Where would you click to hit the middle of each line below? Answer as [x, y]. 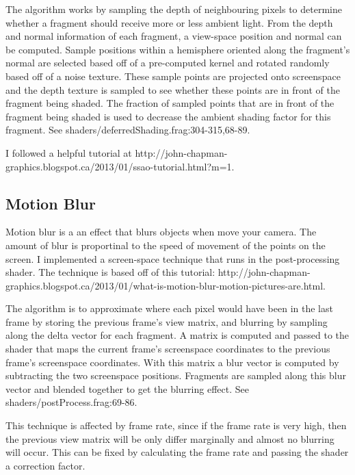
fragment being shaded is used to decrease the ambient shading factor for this [168, 116]
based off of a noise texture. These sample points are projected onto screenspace [173, 76]
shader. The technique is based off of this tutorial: [110, 272]
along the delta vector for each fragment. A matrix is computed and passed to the [177, 335]
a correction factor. [45, 465]
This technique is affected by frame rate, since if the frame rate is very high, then [176, 425]
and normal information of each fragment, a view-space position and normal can [174, 36]
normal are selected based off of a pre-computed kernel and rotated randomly [168, 63]
